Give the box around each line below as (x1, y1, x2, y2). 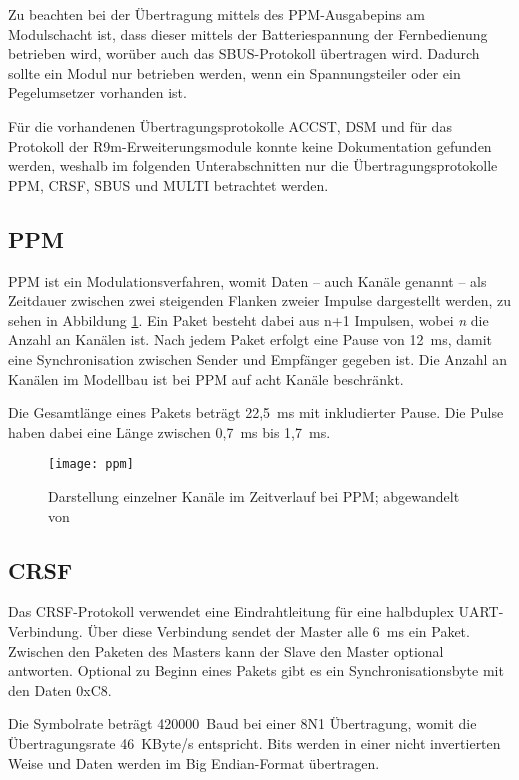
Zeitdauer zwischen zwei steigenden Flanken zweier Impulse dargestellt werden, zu (8, 290, 512, 311)
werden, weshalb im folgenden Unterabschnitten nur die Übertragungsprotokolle (8, 155, 498, 176)
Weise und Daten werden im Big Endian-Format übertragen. (8, 752, 380, 773)
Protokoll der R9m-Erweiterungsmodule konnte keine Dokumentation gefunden (8, 135, 492, 156)
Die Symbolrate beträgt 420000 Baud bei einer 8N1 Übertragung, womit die (8, 713, 477, 734)
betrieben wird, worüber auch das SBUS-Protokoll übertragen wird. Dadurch (8, 43, 480, 64)
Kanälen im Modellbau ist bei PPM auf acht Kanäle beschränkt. (8, 368, 404, 389)
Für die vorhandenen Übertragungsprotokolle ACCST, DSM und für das (8, 115, 452, 136)
